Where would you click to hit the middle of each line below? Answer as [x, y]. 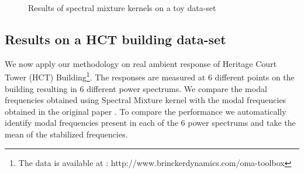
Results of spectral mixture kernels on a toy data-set [122, 8]
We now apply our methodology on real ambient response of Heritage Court [141, 63]
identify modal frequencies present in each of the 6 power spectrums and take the [150, 123]
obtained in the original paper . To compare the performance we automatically [146, 111]
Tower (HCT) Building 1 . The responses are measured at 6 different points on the [150, 76]
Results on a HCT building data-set [115, 39]
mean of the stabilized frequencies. [66, 134]
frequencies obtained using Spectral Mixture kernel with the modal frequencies [146, 100]
